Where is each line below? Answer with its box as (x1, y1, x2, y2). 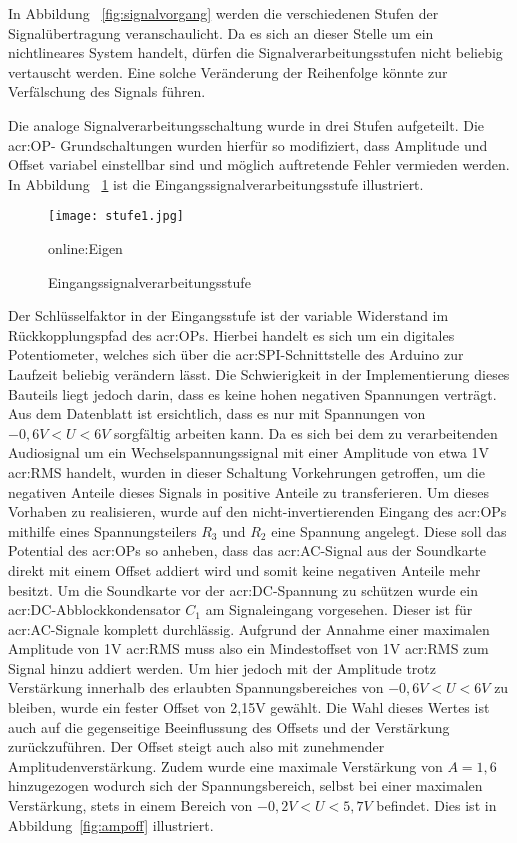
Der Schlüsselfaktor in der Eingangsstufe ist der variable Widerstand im (8, 305, 449, 326)
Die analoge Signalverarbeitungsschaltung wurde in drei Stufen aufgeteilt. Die (8, 114, 484, 135)
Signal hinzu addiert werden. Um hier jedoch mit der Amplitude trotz (8, 657, 437, 678)
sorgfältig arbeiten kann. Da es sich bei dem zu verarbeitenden (114, 422, 498, 443)
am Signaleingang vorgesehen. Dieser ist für (205, 599, 473, 620)
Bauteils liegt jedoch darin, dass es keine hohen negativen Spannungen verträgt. (8, 383, 497, 404)
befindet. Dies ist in (376, 795, 497, 816)
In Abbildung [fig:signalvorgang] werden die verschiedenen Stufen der (8, 3, 439, 23)
